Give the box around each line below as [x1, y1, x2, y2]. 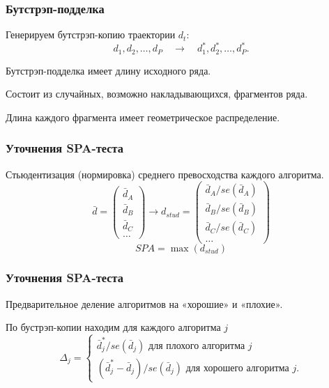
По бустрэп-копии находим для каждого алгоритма [6, 320, 221, 334]
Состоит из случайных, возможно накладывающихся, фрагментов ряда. [6, 86, 308, 101]
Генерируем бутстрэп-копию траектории [6, 27, 176, 42]
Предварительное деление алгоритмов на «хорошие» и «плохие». [6, 296, 283, 311]
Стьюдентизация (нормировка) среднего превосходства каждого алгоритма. [6, 166, 324, 181]
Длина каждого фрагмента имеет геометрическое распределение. [6, 109, 280, 124]
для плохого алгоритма [148, 341, 245, 351]
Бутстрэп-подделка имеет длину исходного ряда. [6, 63, 211, 77]
